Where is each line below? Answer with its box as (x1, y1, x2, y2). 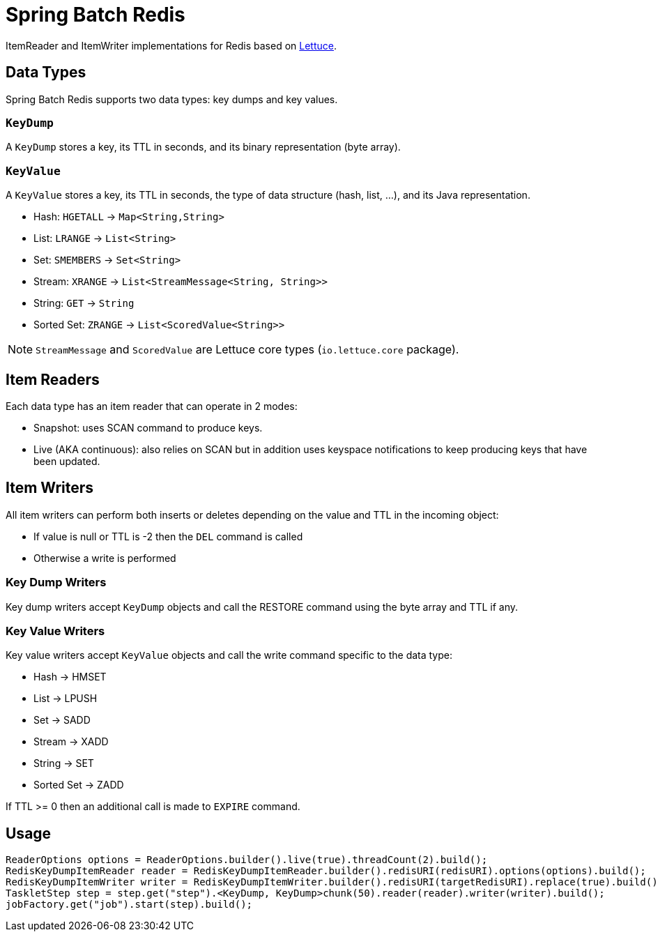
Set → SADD (33, 714, 91, 726)
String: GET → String (33, 297, 135, 310)
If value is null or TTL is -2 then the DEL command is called (33, 530, 303, 542)
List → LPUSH (33, 692, 98, 705)
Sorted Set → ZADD (33, 779, 124, 791)
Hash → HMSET (33, 671, 107, 683)
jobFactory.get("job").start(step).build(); (6, 899, 253, 911)
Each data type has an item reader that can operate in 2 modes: (6, 399, 298, 412)
